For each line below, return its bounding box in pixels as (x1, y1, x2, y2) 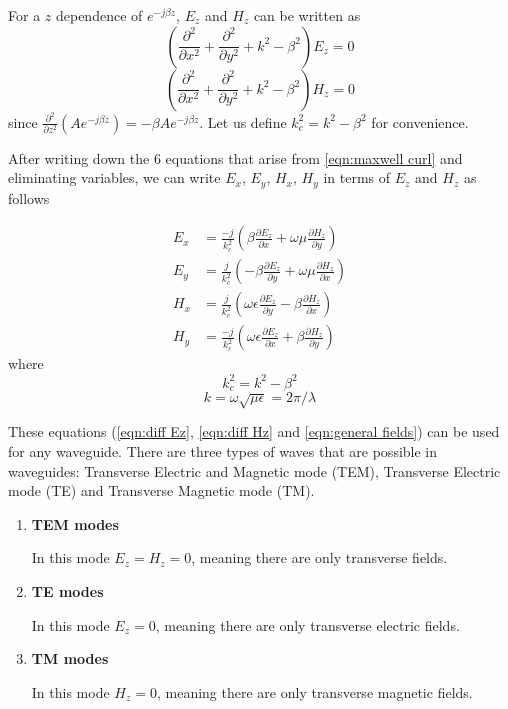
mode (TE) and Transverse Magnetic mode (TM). (8, 480, 315, 501)
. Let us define (199, 111, 287, 132)
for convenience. (371, 111, 469, 132)
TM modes (31, 648, 109, 669)
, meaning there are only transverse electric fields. (155, 614, 460, 635)
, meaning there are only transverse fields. (191, 547, 448, 568)
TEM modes (31, 513, 119, 534)
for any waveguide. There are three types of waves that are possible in (8, 440, 438, 461)
